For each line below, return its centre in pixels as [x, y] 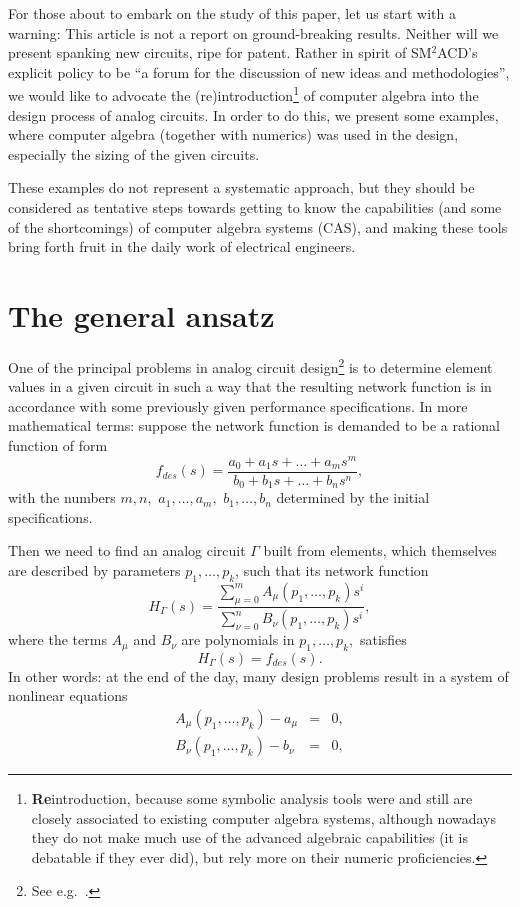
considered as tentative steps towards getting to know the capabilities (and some [255, 207]
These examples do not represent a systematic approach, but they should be [241, 187]
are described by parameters [94, 569]
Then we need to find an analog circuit [127, 550]
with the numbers [62, 497]
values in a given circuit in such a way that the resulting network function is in [250, 386]
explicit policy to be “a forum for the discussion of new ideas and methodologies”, [259, 71]
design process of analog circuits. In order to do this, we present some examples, [253, 114]
